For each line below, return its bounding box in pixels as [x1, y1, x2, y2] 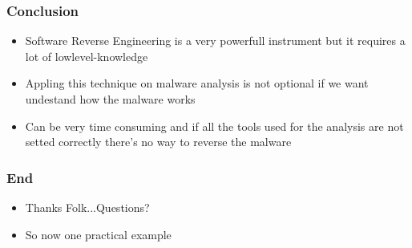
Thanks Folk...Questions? [25, 199, 150, 215]
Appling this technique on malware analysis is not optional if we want [25, 75, 369, 91]
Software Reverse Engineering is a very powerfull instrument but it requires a [25, 32, 406, 49]
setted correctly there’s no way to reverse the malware [25, 133, 292, 150]
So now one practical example [25, 226, 172, 242]
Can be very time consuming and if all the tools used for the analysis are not [25, 117, 404, 134]
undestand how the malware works [25, 91, 196, 107]
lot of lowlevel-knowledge [25, 47, 148, 64]
